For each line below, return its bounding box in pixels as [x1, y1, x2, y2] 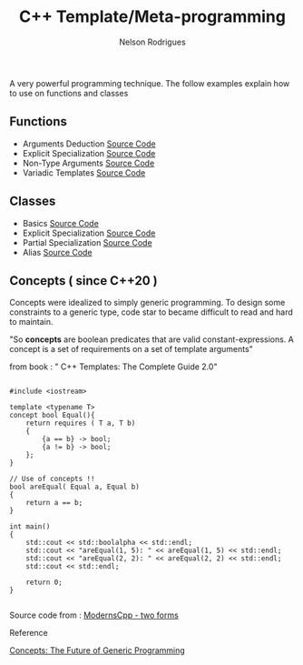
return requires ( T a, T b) [25, 418, 136, 428]
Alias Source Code [22, 247, 93, 257]
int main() [9, 522, 51, 531]
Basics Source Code [22, 217, 100, 228]
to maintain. [9, 317, 54, 327]
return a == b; [25, 499, 83, 508]
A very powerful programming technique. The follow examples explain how [9, 77, 290, 88]
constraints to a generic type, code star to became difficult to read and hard [9, 307, 293, 317]
